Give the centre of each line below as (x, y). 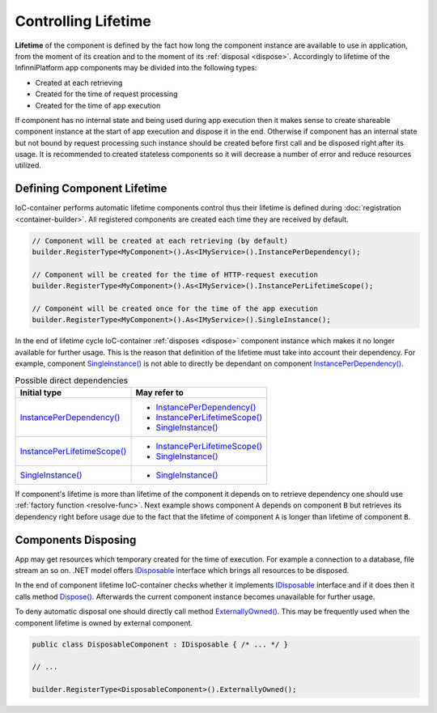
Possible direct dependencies (72, 380)
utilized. (28, 165)
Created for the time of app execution (98, 105)
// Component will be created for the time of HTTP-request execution (175, 274)
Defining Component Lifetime (91, 189)
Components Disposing (76, 539)
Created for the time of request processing (106, 94)
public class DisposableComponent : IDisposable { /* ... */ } (160, 644)
